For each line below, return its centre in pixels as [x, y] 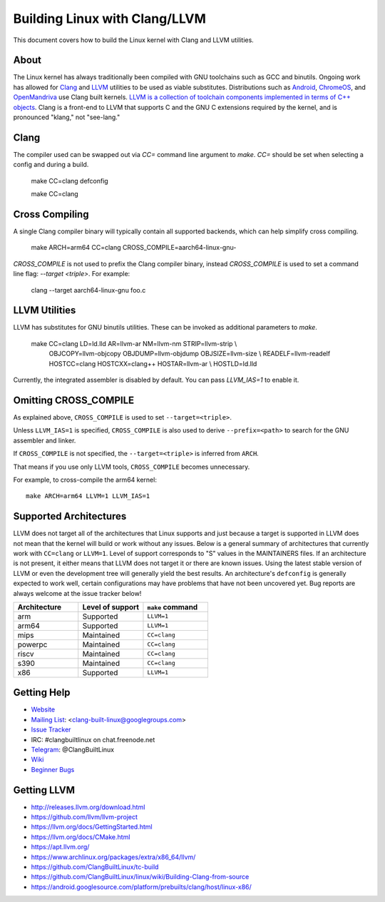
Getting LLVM [44, 790]
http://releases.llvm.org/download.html [88, 807]
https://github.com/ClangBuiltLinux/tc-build [95, 867]
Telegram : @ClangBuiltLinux [72, 750]
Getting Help [42, 693]
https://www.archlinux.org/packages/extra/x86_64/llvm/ [113, 857]
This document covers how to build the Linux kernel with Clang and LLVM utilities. [134, 40]
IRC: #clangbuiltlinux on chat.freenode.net [93, 739]
